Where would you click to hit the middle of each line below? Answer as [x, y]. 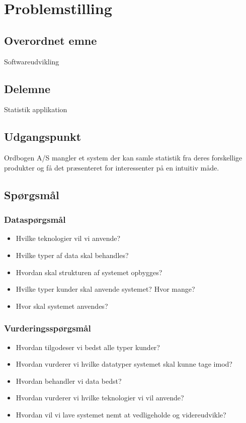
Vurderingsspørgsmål [48, 328]
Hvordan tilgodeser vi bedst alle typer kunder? [88, 347]
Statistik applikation [36, 109]
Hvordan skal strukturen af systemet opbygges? [89, 272]
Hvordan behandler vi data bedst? [69, 380]
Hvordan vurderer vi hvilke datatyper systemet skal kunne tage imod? [124, 364]
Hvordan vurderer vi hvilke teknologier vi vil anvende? [100, 398]
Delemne [27, 88]
